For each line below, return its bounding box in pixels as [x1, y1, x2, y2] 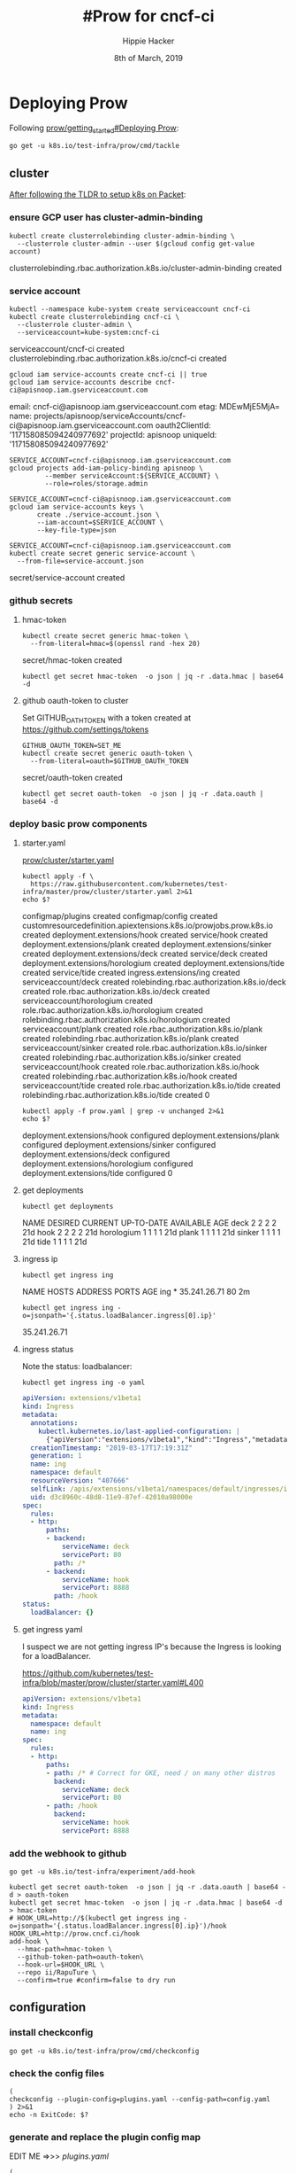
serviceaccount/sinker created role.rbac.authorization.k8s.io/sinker [21, 1043, 268, 1054]
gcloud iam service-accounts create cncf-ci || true [9, 370, 208, 378]
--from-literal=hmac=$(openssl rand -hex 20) [30, 640, 201, 649]
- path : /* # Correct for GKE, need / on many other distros [45, 1768, 277, 1778]
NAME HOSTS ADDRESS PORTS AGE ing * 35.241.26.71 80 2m [21, 1287, 250, 1297]
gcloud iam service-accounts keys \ [9, 502, 144, 511]
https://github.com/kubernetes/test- [21, 1668, 155, 1678]
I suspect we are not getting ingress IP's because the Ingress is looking [21, 1641, 282, 1652]
